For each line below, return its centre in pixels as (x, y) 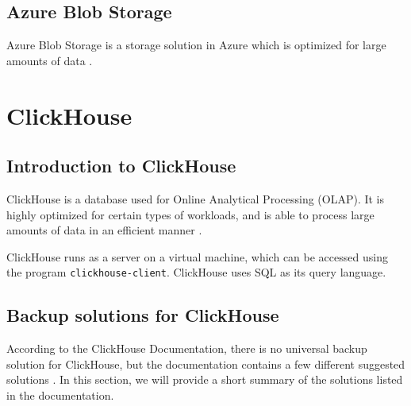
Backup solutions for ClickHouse (143, 315)
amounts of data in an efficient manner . (104, 230)
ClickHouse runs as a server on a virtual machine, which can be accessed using (197, 256)
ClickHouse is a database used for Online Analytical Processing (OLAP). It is (196, 198)
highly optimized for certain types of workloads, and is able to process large (190, 214)
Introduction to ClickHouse (121, 166)
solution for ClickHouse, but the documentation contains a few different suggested (206, 363)
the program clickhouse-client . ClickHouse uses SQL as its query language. (196, 272)
